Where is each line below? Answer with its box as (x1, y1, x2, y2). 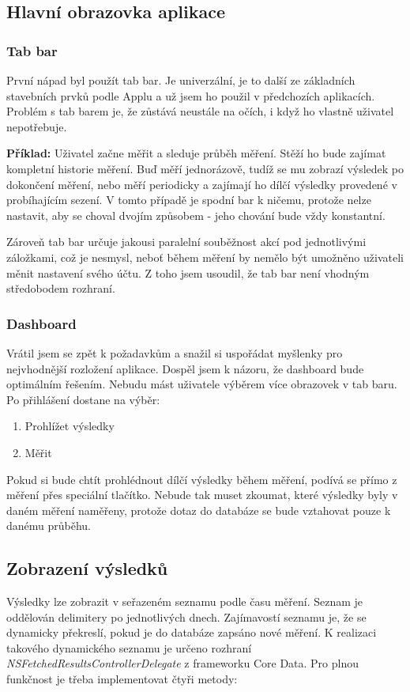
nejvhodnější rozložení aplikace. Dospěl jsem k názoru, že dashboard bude (6, 360, 364, 376)
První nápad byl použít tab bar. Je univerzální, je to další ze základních (6, 72, 355, 88)
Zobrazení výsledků (6, 556, 168, 580)
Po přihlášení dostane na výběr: (6, 391, 160, 407)
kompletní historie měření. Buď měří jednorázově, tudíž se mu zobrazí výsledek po (6, 160, 404, 176)
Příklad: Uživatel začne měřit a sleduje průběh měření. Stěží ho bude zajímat (6, 145, 386, 161)
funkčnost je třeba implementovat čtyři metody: (6, 671, 238, 687)
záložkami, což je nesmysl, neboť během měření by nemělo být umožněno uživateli (6, 248, 404, 265)
